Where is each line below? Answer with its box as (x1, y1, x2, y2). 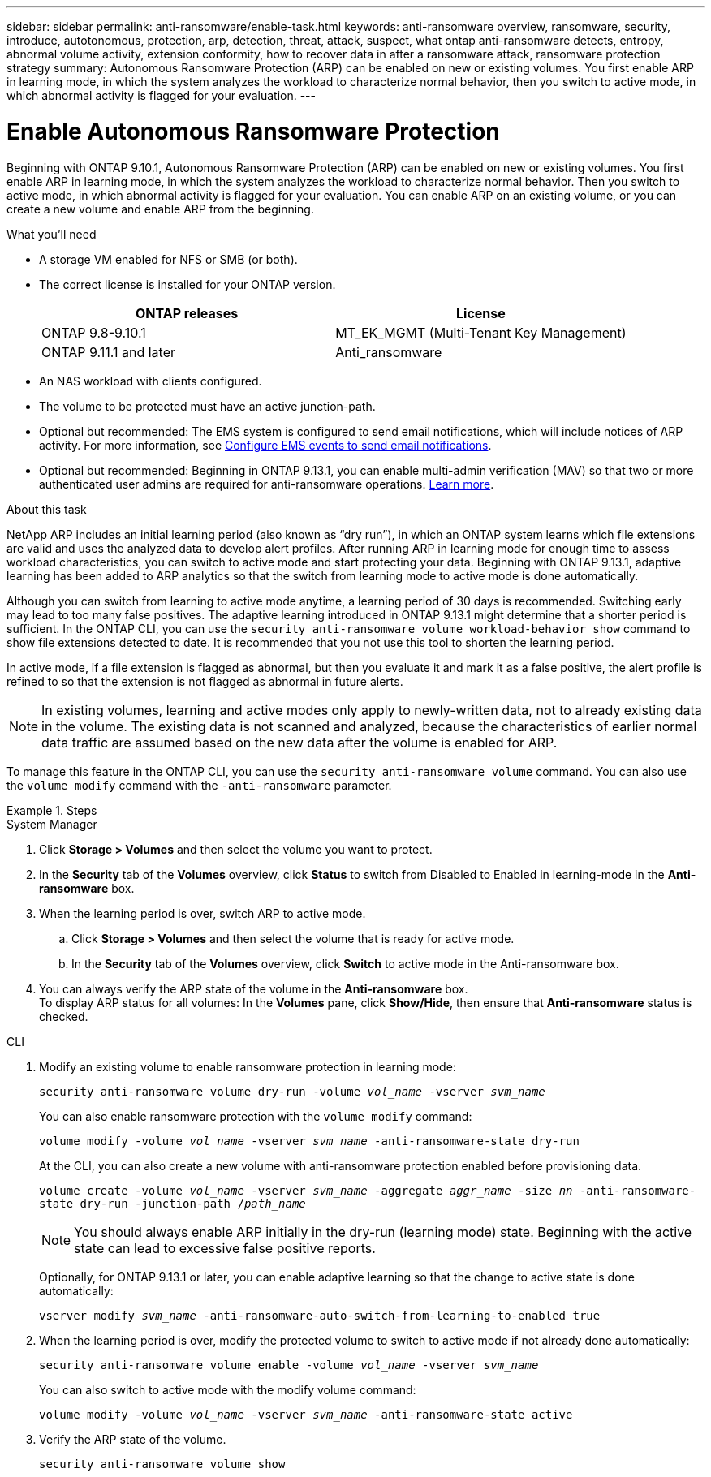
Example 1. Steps (6, 803, 97, 817)
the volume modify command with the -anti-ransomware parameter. (6, 777, 392, 792)
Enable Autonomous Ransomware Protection (6, 117, 500, 145)
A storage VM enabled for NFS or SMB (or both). (39, 252, 298, 266)
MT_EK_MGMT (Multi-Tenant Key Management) (335, 324, 627, 341)
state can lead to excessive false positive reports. (74, 1239, 376, 1256)
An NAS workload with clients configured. (39, 373, 262, 388)
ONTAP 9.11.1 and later (41, 343, 176, 360)
